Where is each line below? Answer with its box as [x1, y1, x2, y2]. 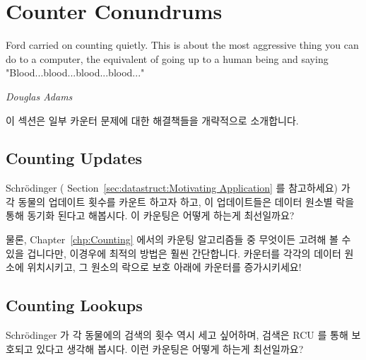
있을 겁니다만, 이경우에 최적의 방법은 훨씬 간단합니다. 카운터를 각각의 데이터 [6, 245, 341, 260]
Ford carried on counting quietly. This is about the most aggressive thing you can [6, 37, 359, 52]
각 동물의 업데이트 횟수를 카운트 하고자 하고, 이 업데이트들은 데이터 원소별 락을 [6, 194, 355, 209]
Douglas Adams [6, 88, 73, 103]
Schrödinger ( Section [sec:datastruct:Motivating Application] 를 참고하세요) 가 [6, 180, 350, 195]
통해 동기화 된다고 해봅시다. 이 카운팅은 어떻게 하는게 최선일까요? [6, 208, 295, 223]
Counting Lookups [6, 294, 143, 316]
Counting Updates [6, 147, 143, 169]
